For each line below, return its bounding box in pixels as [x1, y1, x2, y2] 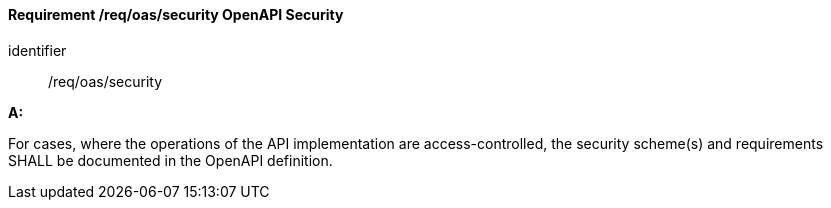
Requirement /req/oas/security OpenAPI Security [8, 6, 344, 23]
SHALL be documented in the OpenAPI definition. [8, 151, 333, 169]
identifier [8, 41, 67, 59]
